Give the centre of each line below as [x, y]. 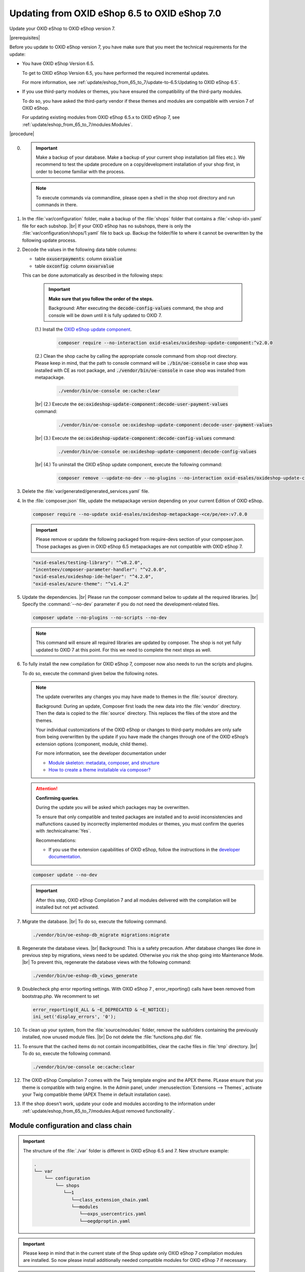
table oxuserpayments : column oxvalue [79, 259]
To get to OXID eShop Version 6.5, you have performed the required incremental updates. [116, 73]
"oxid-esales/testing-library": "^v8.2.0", [88, 562]
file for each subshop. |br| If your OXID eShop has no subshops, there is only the [107, 226]
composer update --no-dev [65, 875]
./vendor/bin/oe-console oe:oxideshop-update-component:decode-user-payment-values [165, 425]
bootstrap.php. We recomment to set [61, 996]
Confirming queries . [58, 798]
